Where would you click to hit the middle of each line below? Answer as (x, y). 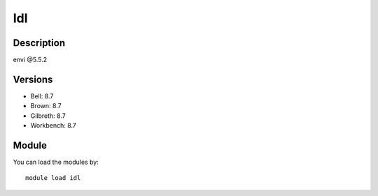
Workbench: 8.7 (54, 126)
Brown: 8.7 (46, 106)
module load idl (53, 178)
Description (39, 43)
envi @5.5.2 (30, 60)
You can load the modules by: (56, 162)
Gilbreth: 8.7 (48, 116)
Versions (33, 79)
